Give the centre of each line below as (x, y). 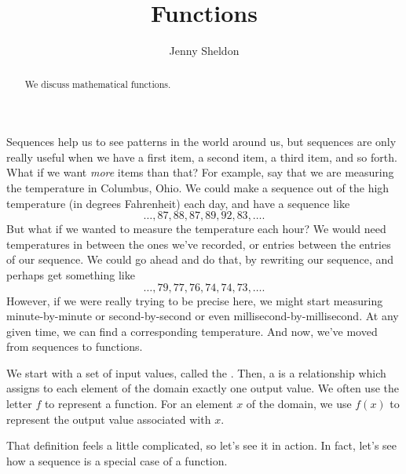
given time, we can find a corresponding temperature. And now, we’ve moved (192, 331)
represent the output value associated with (109, 419)
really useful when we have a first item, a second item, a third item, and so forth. (202, 157)
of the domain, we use (299, 404)
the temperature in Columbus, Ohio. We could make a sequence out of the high (198, 187)
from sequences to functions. (75, 346)
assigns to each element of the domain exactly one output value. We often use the (203, 388)
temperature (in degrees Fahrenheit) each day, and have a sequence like (178, 203)
